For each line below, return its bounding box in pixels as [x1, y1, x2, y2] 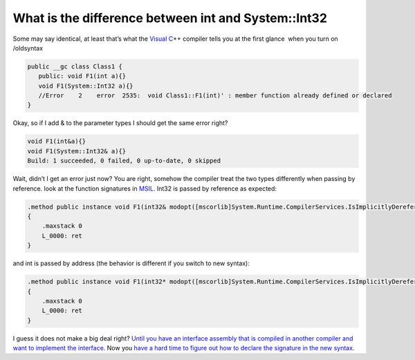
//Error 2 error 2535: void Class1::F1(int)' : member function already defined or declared [38, 92, 392, 100]
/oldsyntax [12, 44, 44, 52]
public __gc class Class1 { [27, 62, 122, 70]
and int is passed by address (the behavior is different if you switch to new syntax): [12, 259, 250, 267]
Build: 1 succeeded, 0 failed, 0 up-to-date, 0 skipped [27, 157, 221, 165]
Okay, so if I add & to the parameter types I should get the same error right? [12, 119, 228, 127]
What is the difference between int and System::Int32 [12, 10, 328, 26]
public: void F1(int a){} [38, 73, 127, 80]
